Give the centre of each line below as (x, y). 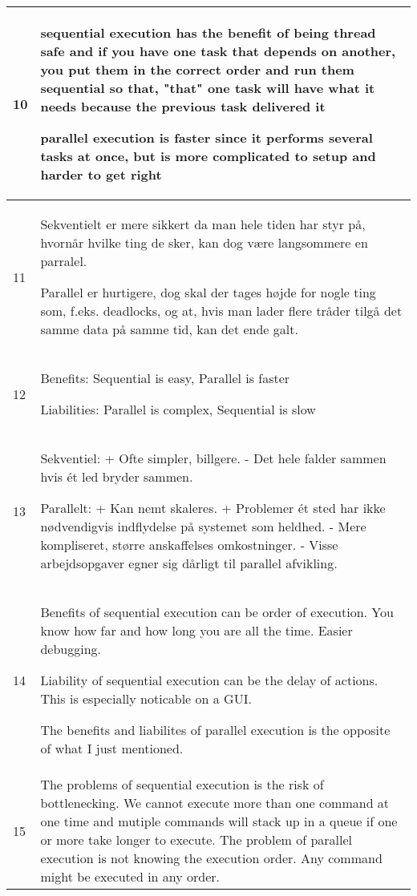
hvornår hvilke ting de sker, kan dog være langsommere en (204, 242)
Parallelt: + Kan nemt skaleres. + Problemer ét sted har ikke (213, 508)
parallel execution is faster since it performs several (206, 137)
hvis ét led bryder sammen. (117, 476)
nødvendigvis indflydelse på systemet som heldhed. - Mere (203, 526)
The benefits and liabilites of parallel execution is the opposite (215, 730)
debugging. (71, 649)
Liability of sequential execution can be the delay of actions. (209, 680)
